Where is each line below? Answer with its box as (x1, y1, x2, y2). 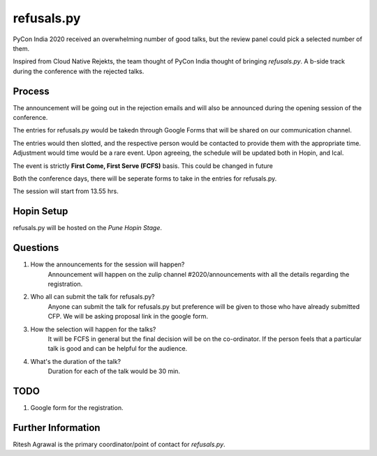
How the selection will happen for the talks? (30, 325, 156, 333)
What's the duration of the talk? (30, 357, 121, 365)
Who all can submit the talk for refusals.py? (30, 293, 155, 301)
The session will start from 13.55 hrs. (13, 187, 119, 195)
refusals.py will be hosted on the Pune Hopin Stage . (13, 224, 163, 232)
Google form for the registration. (30, 403, 124, 411)
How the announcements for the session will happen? (30, 260, 185, 268)
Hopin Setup (13, 206, 68, 218)
